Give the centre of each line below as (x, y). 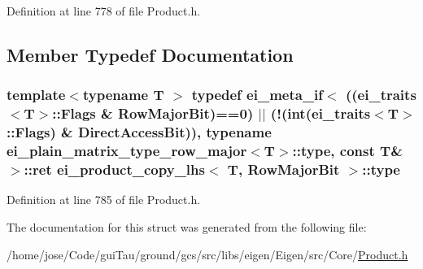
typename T (123, 95)
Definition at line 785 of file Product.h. (104, 200)
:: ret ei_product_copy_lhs (114, 169)
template (36, 95)
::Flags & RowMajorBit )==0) (153, 113)
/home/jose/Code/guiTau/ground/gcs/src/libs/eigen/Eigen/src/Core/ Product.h (207, 254)
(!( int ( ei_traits (321, 113)
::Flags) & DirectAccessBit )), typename (139, 132)
